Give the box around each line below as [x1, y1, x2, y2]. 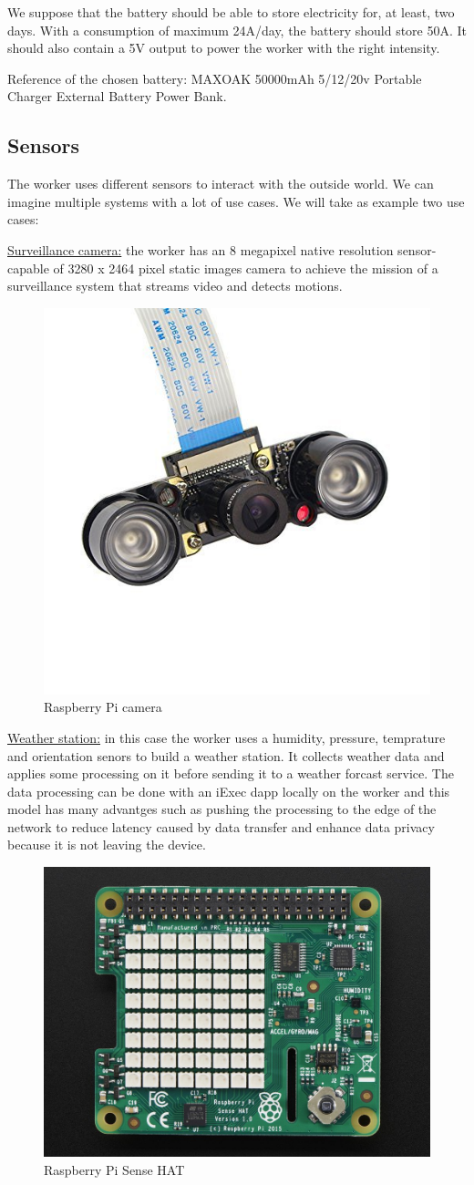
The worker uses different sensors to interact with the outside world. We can [7, 174, 434, 193]
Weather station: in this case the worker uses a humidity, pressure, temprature [7, 727, 446, 747]
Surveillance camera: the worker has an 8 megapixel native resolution [7, 240, 394, 259]
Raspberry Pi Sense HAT [44, 1159, 185, 1179]
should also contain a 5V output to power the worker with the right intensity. [7, 38, 440, 57]
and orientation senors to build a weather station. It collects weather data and [7, 746, 445, 765]
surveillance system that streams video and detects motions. [7, 276, 343, 295]
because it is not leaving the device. [7, 835, 206, 854]
